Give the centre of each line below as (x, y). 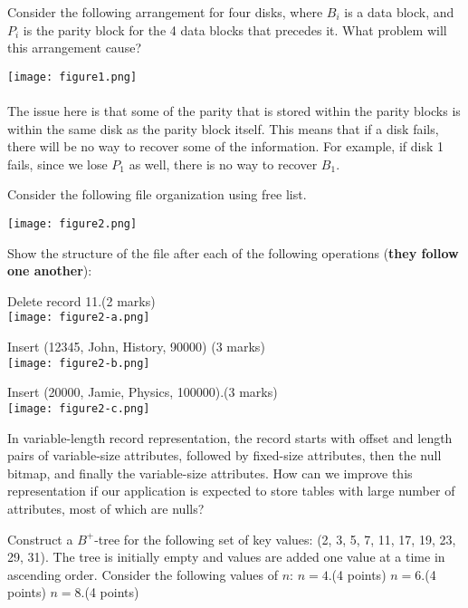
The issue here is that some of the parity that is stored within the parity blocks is (234, 111)
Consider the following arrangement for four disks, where (165, 12)
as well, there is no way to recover (223, 164)
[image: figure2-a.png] (79, 318)
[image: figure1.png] (72, 77)
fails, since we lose (57, 164)
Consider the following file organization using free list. (157, 194)
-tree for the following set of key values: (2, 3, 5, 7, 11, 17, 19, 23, (275, 539)
